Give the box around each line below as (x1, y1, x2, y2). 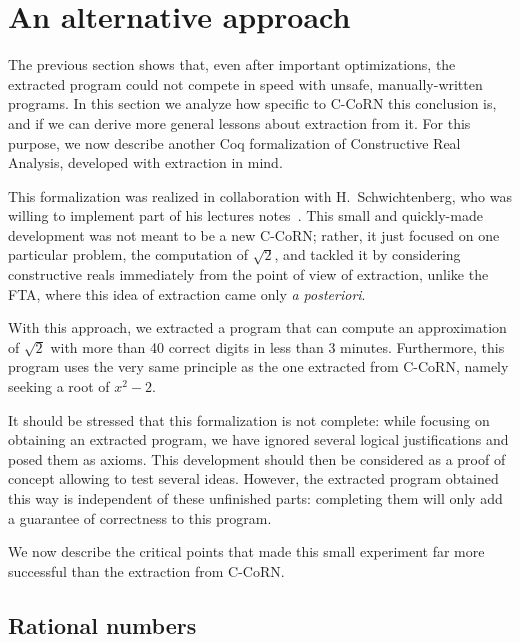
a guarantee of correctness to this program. (8, 507, 272, 528)
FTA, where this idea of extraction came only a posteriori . (8, 283, 366, 304)
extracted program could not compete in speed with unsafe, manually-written (8, 73, 483, 94)
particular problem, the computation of (8, 244, 249, 265)
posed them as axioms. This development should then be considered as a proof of (8, 448, 506, 469)
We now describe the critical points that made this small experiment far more (8, 541, 485, 562)
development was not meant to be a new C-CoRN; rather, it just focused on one (8, 224, 500, 245)
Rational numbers (8, 609, 197, 640)
